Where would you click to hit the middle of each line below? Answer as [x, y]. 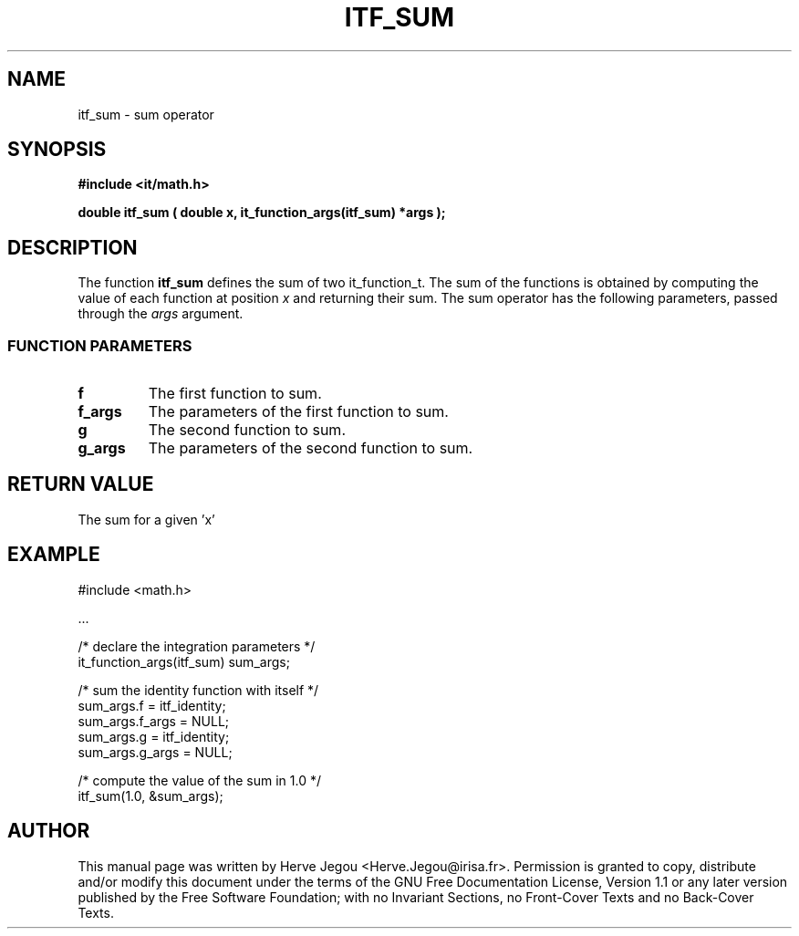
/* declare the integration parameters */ [197, 646]
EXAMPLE [54, 555]
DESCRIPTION [73, 247]
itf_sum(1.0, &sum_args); [150, 796]
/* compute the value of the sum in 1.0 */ [199, 780]
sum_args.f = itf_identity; [152, 705]
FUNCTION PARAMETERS [100, 345]
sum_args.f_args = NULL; [154, 721]
